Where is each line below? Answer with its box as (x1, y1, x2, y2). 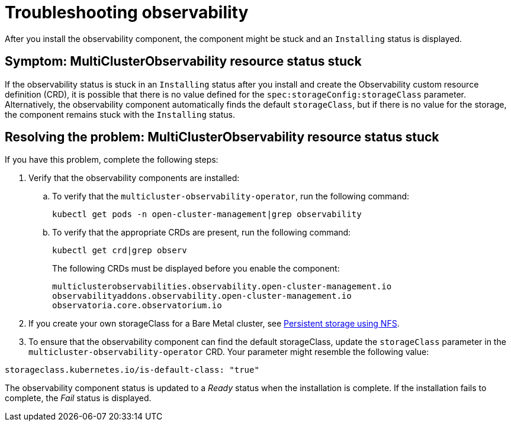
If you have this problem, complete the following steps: (5, 154, 218, 165)
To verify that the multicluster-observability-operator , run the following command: (52, 191, 410, 202)
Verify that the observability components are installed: (28, 173, 240, 183)
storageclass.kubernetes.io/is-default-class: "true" (5, 365, 259, 375)
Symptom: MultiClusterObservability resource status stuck (5, 54, 362, 69)
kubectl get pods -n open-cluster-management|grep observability (52, 209, 362, 220)
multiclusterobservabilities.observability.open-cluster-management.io (52, 282, 392, 292)
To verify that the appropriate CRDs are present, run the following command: (52, 227, 351, 238)
